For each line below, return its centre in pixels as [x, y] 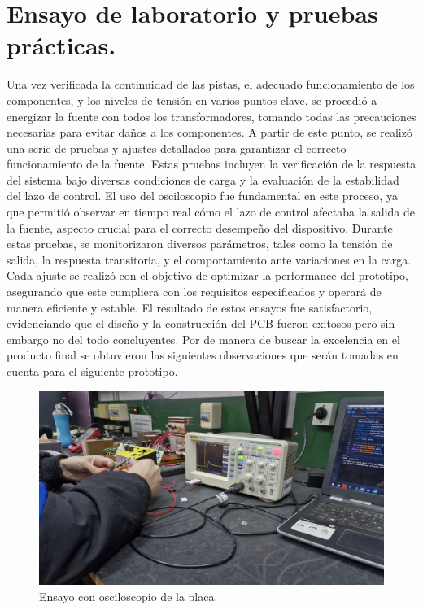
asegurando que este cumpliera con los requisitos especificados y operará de [194, 292]
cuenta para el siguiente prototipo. [92, 371]
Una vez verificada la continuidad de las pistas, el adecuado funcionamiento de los [211, 84]
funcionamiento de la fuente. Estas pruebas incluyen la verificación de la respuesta [211, 164]
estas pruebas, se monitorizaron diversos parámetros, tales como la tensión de [200, 244]
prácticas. [61, 45]
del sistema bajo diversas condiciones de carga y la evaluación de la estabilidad [203, 179]
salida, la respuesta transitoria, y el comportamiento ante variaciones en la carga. [209, 259]
